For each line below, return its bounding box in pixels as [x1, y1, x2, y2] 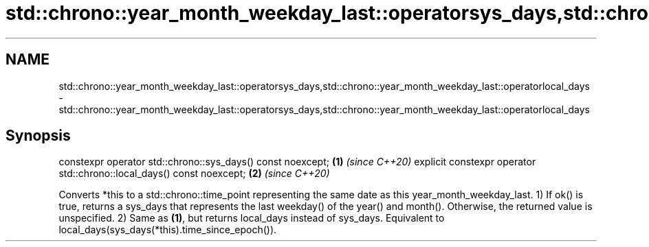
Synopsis [5, 127, 71, 145]
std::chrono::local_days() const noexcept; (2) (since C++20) [58, 167, 330, 180]
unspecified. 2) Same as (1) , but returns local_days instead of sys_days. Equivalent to [58, 212, 445, 224]
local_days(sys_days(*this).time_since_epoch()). [58, 224, 277, 236]
